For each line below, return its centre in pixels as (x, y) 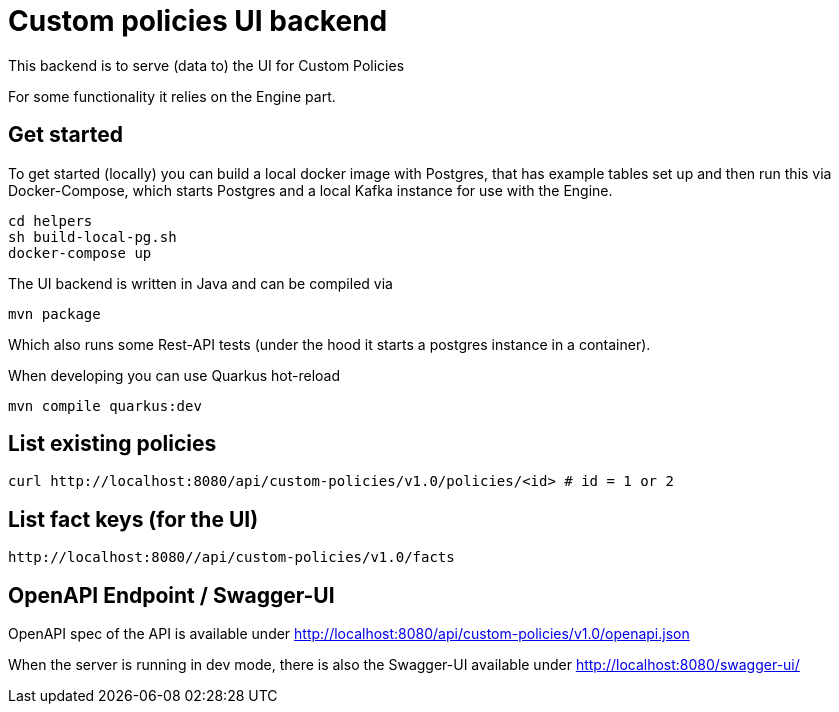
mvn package (54, 313)
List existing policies (112, 444)
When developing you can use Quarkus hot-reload (174, 375)
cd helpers (50, 220)
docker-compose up (80, 252)
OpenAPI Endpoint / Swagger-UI (171, 595)
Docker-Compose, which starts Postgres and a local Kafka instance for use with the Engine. (310, 190)
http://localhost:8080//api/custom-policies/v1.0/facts (231, 557)
